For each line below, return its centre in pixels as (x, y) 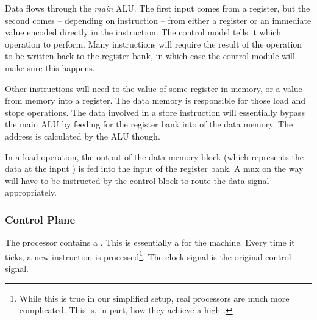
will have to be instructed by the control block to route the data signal (137, 180)
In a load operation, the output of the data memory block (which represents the (154, 156)
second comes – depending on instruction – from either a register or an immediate (158, 20)
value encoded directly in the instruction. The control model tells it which (143, 32)
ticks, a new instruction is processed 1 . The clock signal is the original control (148, 255)
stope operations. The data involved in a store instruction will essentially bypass (155, 112)
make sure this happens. (50, 67)
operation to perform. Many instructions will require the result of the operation (154, 44)
